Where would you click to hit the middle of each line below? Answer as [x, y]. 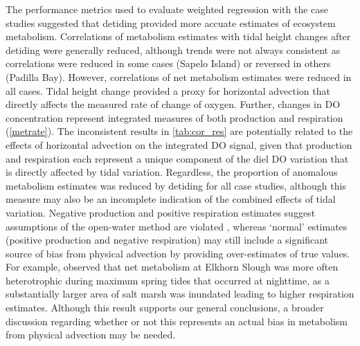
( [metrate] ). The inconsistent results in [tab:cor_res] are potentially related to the [179, 131]
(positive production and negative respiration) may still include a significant [167, 240]
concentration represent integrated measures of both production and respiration [174, 117]
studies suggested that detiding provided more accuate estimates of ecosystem [171, 22]
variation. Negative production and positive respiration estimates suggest [161, 212]
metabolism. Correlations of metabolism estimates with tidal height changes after [178, 36]
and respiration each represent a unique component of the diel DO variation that [177, 158]
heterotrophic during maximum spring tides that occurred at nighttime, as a [168, 280]
